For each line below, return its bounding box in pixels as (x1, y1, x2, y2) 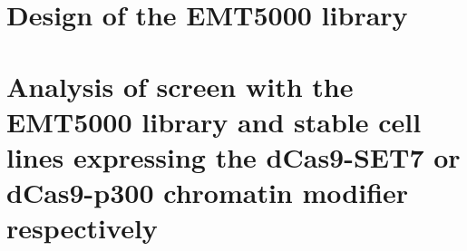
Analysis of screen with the (6, 67, 354, 104)
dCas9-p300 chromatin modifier (6, 174, 409, 211)
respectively (6, 209, 158, 246)
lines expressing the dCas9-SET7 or (6, 138, 461, 175)
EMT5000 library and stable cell (6, 102, 422, 140)
